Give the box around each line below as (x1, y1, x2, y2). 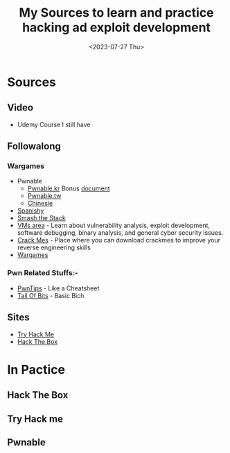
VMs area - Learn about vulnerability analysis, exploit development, (17, 221, 210, 230)
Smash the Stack (17, 214, 66, 222)
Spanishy (17, 206, 44, 215)
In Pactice (7, 361, 66, 377)
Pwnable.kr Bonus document (27, 184, 111, 192)
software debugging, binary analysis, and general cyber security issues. (17, 229, 224, 237)
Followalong (7, 140, 61, 152)
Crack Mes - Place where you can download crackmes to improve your (17, 236, 220, 245)
